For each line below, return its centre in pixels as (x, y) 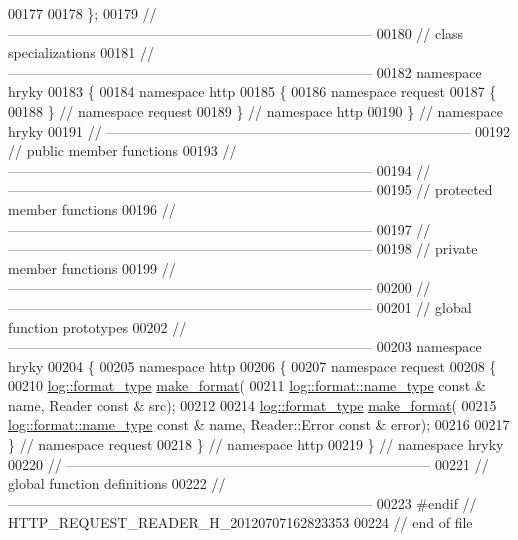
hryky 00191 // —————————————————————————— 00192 (259, 130)
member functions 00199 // (92, 267)
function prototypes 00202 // (97, 326)
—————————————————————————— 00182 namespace (245, 71)
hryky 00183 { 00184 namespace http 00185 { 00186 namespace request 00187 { (252, 91)
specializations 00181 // (81, 52)
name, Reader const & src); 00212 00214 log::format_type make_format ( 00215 (252, 404)
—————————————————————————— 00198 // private (243, 248)
